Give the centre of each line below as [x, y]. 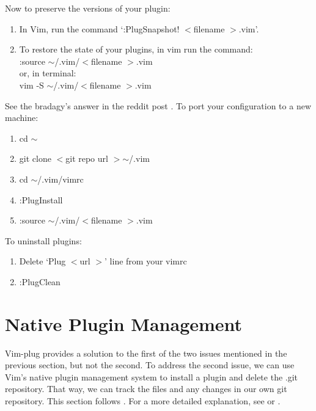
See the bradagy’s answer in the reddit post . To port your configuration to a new [158, 105]
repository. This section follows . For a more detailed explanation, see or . [143, 401]
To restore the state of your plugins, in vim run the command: [136, 49]
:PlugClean [40, 281]
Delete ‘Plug [42, 261]
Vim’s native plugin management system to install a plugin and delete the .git [152, 376]
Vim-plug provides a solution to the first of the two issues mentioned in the [146, 353]
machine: [22, 118]
